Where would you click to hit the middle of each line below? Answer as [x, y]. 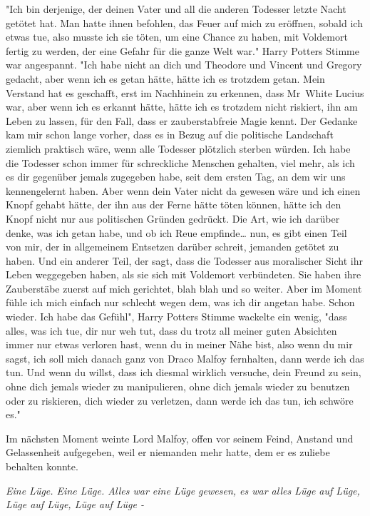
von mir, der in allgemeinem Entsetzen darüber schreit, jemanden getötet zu [173, 247]
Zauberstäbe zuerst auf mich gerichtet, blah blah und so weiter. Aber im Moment [184, 288]
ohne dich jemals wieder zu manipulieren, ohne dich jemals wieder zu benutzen [178, 386]
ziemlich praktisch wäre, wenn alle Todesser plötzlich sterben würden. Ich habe [178, 148]
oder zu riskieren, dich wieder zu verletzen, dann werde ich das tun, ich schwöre [180, 400]
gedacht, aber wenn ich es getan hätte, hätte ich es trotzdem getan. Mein [165, 78]
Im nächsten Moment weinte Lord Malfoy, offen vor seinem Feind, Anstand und [180, 438]
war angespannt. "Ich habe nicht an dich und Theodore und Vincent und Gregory [184, 65]
